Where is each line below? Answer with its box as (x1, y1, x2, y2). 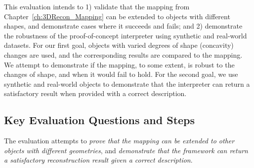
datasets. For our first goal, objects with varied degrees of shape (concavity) (4, 40, 234, 50)
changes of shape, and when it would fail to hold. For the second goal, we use (4, 69, 238, 79)
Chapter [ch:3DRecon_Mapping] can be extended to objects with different (4, 11, 230, 21)
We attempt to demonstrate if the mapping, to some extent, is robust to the (4, 59, 235, 69)
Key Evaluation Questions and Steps (4, 112, 195, 128)
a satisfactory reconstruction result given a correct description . (4, 155, 193, 165)
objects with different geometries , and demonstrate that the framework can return (4, 145, 248, 155)
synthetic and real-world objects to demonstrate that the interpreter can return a (4, 78, 250, 89)
